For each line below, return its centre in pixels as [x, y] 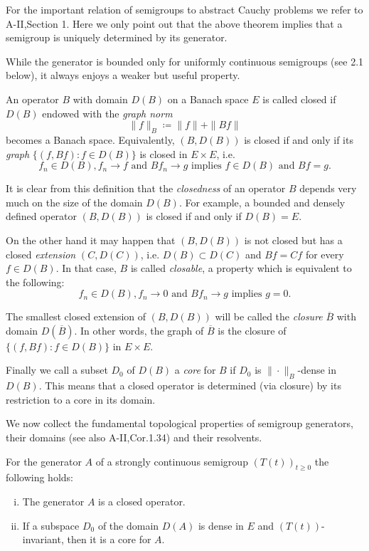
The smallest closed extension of [76, 316]
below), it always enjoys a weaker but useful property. [123, 75]
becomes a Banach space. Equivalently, [90, 139]
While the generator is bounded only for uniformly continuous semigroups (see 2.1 [185, 61]
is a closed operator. [142, 502]
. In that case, [86, 268]
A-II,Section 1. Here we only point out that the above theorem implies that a [174, 23]
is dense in [221, 525]
